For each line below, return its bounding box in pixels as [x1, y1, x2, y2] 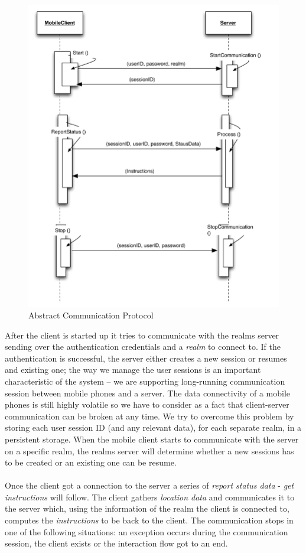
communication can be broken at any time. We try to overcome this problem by [5, 409, 294, 422]
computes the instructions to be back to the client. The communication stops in [5, 514, 294, 526]
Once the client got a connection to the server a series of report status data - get [5, 479, 294, 492]
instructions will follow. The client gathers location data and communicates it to [5, 490, 295, 503]
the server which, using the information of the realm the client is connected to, [5, 502, 289, 515]
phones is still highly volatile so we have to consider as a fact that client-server [5, 398, 289, 411]
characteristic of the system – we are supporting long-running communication [5, 375, 285, 387]
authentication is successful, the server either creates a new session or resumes [5, 352, 287, 364]
